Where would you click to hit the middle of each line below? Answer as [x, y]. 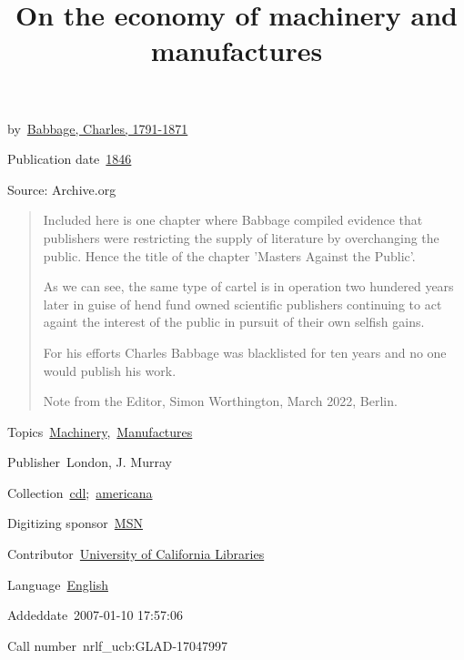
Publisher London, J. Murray [90, 462]
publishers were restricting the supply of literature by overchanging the [241, 237]
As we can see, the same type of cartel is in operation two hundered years [248, 286]
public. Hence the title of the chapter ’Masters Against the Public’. [229, 255]
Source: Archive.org [62, 189]
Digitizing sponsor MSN [75, 523]
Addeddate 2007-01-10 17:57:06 [95, 615]
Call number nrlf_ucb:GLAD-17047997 [118, 645]
